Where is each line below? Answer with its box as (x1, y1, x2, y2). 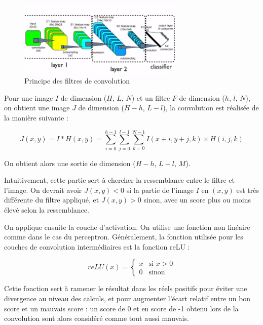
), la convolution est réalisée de (163, 102, 259, 113)
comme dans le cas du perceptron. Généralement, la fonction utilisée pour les (4, 231, 243, 242)
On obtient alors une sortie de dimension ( (4, 157, 136, 168)
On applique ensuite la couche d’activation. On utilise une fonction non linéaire (4, 221, 250, 232)
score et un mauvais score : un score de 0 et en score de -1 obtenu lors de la (4, 303, 239, 313)
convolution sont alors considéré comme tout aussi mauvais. (4, 313, 189, 323)
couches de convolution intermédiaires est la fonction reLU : (4, 241, 190, 252)
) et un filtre (131, 92, 170, 103)
